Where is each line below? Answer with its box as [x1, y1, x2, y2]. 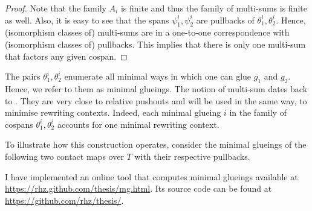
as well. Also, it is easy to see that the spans [5, 13, 169, 26]
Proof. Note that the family [5, 2, 106, 14]
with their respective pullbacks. [134, 150, 250, 162]
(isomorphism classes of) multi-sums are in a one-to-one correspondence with [5, 26, 290, 39]
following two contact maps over [5, 150, 124, 162]
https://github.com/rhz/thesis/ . [5, 194, 124, 206]
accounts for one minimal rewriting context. [57, 118, 219, 130]
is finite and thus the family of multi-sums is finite [120, 2, 307, 14]
